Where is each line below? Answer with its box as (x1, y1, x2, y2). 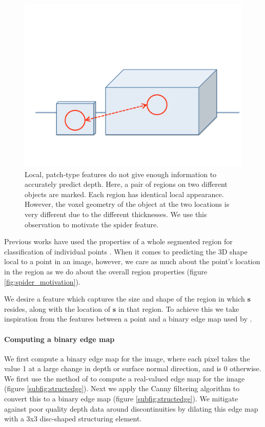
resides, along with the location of (4, 303, 111, 314)
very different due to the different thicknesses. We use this (25, 208, 207, 219)
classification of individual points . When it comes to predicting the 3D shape (4, 246, 248, 257)
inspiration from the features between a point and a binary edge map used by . (4, 313, 252, 324)
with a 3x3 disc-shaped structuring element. (4, 413, 142, 424)
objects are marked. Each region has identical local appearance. (25, 188, 224, 199)
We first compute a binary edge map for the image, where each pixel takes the (4, 353, 250, 364)
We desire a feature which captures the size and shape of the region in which (4, 293, 245, 304)
